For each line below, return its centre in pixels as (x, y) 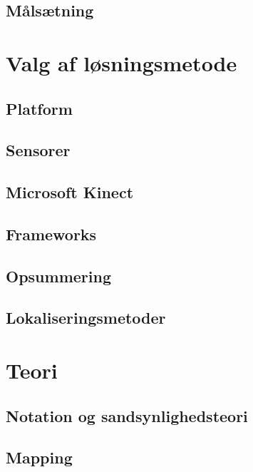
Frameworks (51, 234)
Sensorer (38, 150)
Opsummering (58, 276)
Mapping (39, 457)
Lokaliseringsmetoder (86, 318)
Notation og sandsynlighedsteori (127, 415)
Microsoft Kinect (70, 192)
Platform (39, 108)
